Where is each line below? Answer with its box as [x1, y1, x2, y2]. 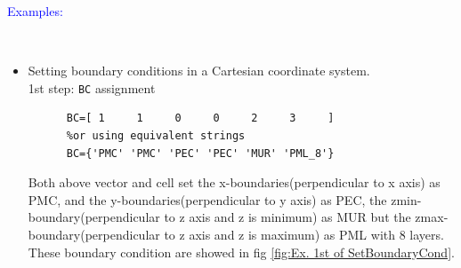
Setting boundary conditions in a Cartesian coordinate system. [28, 61, 370, 80]
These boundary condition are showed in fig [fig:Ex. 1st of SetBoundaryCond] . [28, 242, 455, 261]
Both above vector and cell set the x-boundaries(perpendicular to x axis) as [28, 173, 441, 192]
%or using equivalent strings [66, 130, 246, 143]
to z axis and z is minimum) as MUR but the [164, 208, 411, 226]
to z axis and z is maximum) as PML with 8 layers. [164, 225, 444, 243]
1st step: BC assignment [28, 78, 156, 97]
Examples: [7, 2, 63, 20]
